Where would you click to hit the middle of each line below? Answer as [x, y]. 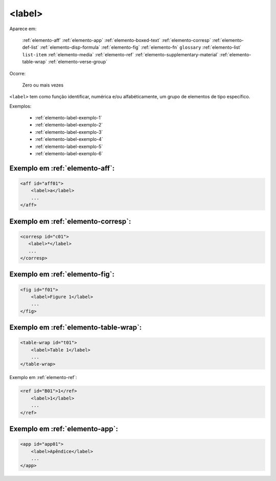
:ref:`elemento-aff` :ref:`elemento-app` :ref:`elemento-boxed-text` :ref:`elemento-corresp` [117, 40]
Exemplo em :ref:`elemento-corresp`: [70, 221]
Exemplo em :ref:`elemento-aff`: [62, 168]
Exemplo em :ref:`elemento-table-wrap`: [76, 328]
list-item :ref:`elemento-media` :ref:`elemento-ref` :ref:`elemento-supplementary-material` [120, 54]
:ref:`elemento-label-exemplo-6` [69, 154]
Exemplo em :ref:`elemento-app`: [64, 429]
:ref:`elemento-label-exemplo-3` [69, 132]
